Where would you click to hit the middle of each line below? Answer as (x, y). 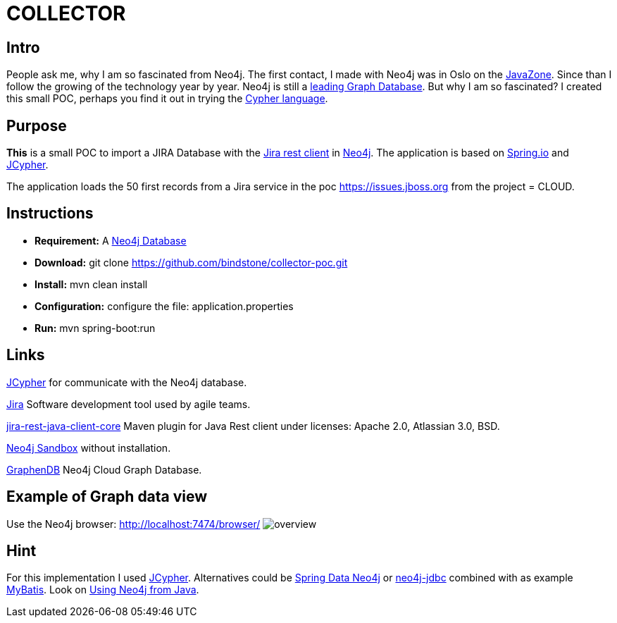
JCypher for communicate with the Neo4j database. (127, 382)
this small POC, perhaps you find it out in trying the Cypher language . (167, 99)
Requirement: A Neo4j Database (111, 240)
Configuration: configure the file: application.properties (164, 306)
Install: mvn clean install (91, 284)
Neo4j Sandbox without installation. (89, 448)
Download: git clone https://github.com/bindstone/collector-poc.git (191, 262)
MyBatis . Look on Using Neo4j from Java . (103, 590)
